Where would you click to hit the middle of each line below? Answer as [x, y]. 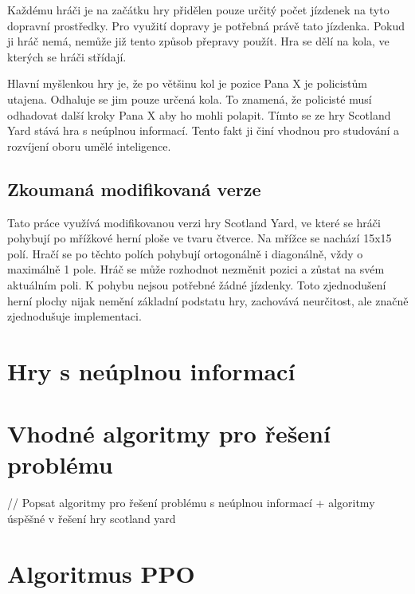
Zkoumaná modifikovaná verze [134, 189]
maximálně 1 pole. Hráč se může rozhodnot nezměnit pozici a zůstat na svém [196, 269]
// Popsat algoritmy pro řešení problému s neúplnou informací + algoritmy [191, 503]
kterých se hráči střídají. [67, 56]
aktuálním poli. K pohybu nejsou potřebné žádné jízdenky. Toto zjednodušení [197, 284]
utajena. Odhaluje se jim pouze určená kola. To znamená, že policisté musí [190, 98]
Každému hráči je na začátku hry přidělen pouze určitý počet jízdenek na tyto [198, 10]
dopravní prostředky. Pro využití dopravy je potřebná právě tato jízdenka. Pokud [206, 25]
